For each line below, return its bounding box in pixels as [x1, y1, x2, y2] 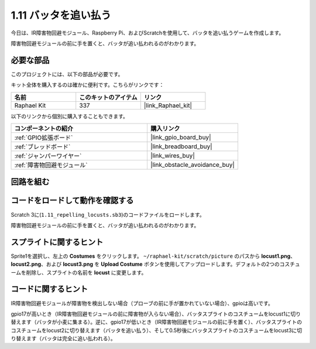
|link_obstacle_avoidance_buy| [150, 161, 235, 169]
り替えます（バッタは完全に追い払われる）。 [11, 335, 116, 342]
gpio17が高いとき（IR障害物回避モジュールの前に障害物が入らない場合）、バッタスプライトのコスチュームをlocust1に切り [11, 310, 301, 317]
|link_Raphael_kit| [143, 101, 193, 110]
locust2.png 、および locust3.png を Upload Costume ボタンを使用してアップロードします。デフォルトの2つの [11, 261, 280, 268]
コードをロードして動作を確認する [11, 196, 134, 206]
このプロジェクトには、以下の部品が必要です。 [11, 70, 123, 77]
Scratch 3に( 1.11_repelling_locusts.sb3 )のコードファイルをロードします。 [11, 211, 205, 218]
